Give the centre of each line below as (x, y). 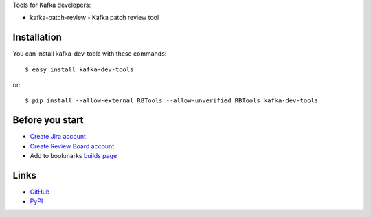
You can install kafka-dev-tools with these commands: (90, 54)
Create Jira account (58, 137)
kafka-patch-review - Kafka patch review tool (94, 18)
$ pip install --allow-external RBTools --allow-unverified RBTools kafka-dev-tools (172, 101)
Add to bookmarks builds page (74, 156)
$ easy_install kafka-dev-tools (79, 69)
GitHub (40, 192)
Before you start (48, 120)
